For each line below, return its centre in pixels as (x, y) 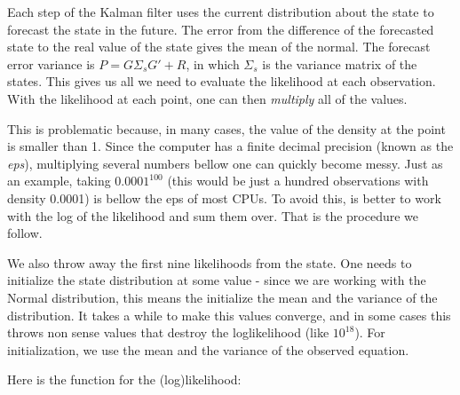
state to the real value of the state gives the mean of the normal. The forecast (219, 47)
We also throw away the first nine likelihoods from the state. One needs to (210, 262)
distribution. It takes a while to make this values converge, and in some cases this (229, 315)
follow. (25, 233)
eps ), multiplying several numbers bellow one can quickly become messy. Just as (225, 163)
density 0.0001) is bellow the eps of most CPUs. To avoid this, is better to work (224, 197)
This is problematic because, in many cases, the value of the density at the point (226, 128)
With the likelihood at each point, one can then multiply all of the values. (207, 98)
